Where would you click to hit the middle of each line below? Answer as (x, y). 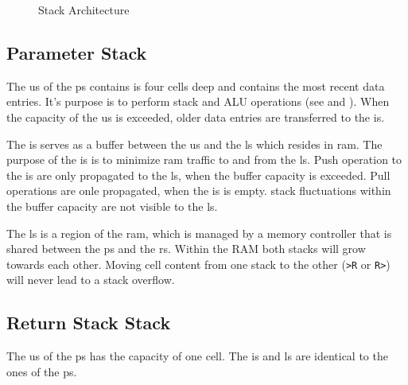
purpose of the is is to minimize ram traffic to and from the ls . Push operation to (204, 159)
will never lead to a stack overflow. (91, 280)
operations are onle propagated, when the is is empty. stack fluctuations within (199, 191)
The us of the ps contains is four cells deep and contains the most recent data (196, 86)
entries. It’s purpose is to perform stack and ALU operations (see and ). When (198, 101)
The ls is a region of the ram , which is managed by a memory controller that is (199, 233)
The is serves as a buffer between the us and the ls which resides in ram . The (194, 144)
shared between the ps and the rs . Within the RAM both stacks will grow (186, 249)
